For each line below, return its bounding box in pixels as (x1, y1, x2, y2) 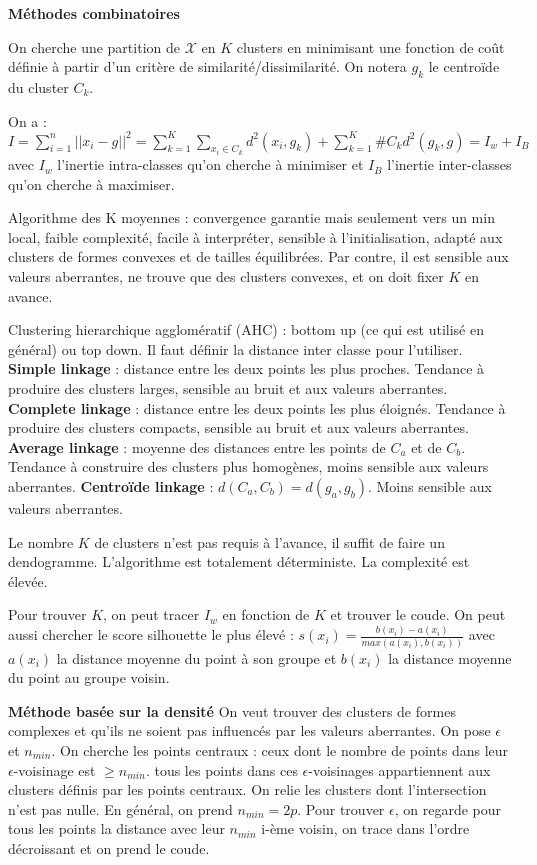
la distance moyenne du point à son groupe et (56, 647, 337, 668)
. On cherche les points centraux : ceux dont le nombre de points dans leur (51, 739, 509, 760)
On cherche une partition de (8, 36, 180, 57)
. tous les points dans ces (145, 759, 298, 780)
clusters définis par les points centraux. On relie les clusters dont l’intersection (8, 779, 487, 800)
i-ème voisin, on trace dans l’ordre (261, 818, 470, 839)
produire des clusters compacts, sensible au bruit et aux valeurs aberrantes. (8, 417, 469, 438)
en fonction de (222, 604, 310, 625)
